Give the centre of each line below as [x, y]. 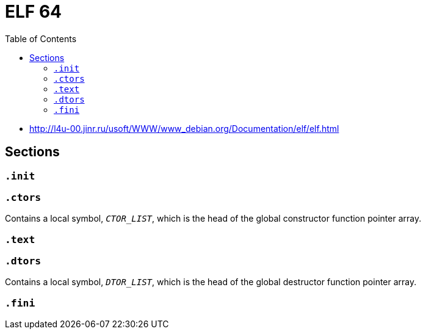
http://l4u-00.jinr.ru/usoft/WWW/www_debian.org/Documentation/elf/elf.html [184, 128]
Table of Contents [41, 38]
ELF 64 [34, 12]
